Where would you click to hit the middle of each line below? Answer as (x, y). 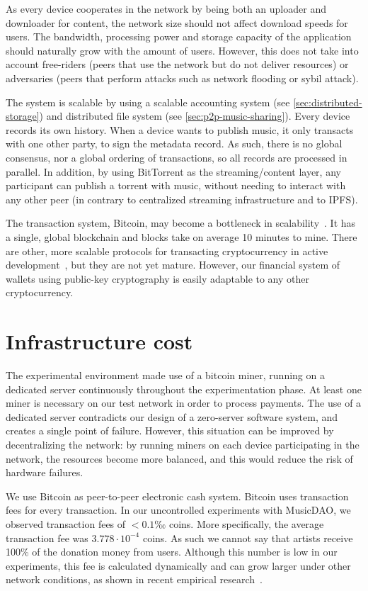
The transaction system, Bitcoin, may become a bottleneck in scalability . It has (181, 223)
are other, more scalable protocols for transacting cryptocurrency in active (167, 251)
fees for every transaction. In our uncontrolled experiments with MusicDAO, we (178, 510)
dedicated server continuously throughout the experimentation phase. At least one (184, 389)
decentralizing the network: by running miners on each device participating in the (183, 444)
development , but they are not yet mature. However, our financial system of (173, 265)
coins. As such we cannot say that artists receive (248, 537)
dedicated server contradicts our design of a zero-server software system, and (172, 416)
